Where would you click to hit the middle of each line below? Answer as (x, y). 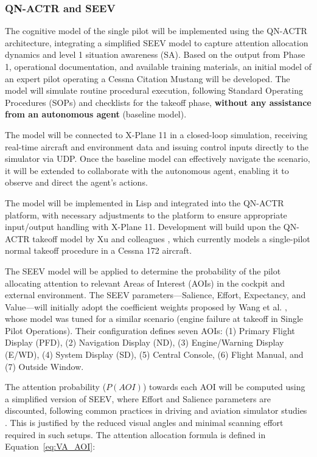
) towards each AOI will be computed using (224, 387)
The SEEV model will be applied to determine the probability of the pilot (143, 270)
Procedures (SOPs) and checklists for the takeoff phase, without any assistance (158, 102)
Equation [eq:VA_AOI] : (50, 446)
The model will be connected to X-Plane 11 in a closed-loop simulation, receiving (156, 134)
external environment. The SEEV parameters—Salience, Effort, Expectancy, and (155, 295)
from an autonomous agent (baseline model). (96, 114)
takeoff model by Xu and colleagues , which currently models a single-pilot (171, 238)
